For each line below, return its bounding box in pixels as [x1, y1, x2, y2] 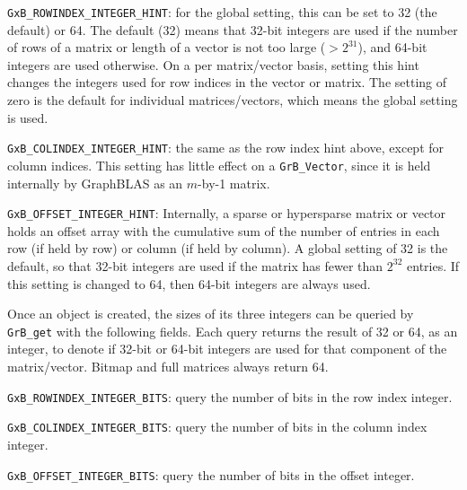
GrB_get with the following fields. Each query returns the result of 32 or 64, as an [7, 321, 458, 340]
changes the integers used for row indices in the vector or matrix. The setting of [7, 73, 447, 92]
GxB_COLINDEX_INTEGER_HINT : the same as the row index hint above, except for [7, 138, 445, 157]
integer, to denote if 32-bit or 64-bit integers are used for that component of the [7, 339, 447, 358]
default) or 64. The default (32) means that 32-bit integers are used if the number [7, 20, 458, 39]
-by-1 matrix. [198, 173, 270, 192]
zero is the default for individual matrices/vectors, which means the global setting [7, 91, 458, 109]
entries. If [407, 256, 460, 275]
